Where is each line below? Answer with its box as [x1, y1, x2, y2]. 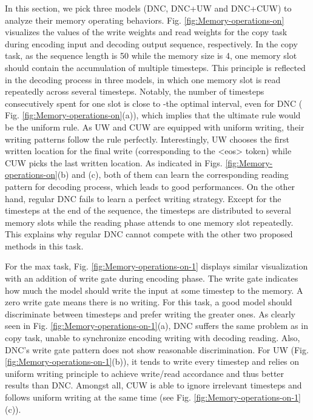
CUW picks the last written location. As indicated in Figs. [5, 156, 223, 169]
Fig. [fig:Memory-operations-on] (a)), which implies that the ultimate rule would [5, 109, 301, 121]
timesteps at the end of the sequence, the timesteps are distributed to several [5, 204, 291, 217]
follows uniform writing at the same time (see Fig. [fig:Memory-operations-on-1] [5, 391, 301, 403]
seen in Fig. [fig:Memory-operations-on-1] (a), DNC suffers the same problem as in [5, 319, 308, 332]
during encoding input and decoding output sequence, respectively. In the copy [5, 37, 298, 50]
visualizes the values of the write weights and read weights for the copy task [5, 25, 288, 38]
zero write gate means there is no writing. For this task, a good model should [5, 296, 292, 308]
